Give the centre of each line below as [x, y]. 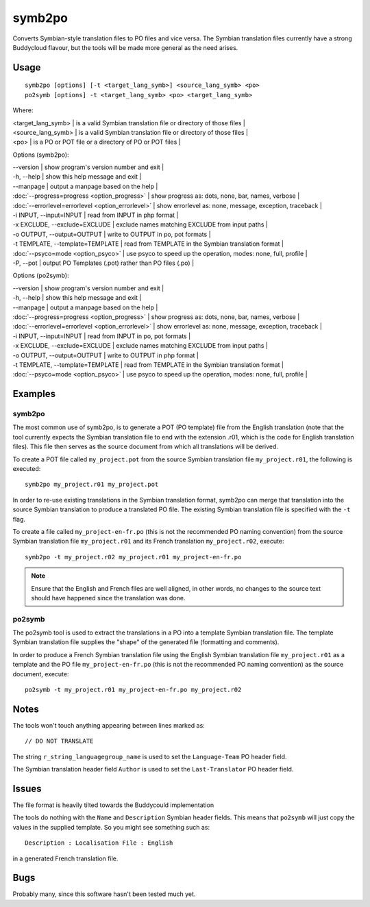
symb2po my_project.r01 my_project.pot [92, 485]
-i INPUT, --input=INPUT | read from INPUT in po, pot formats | [102, 336]
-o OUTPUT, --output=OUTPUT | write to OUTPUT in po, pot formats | [112, 234]
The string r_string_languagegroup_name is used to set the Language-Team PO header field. [150, 756]
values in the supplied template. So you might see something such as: [111, 827]
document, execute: [41, 674]
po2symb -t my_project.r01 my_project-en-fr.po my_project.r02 [133, 690]
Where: [23, 110]
